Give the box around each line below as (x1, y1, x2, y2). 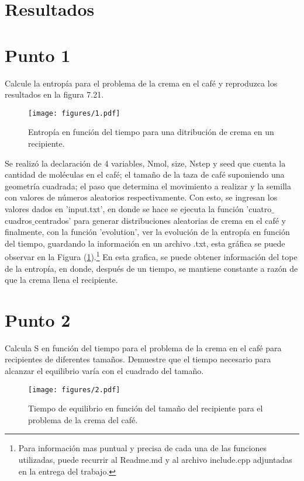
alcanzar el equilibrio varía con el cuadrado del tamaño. (5, 365, 204, 377)
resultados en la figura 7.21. (5, 88, 104, 101)
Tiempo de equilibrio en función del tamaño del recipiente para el (28, 402, 263, 414)
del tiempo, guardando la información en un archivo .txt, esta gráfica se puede (5, 237, 285, 249)
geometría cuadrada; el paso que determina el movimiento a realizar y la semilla (5, 179, 291, 192)
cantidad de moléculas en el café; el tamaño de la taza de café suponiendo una (5, 168, 285, 181)
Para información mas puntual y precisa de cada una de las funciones (18, 442, 267, 454)
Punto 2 (5, 307, 71, 331)
